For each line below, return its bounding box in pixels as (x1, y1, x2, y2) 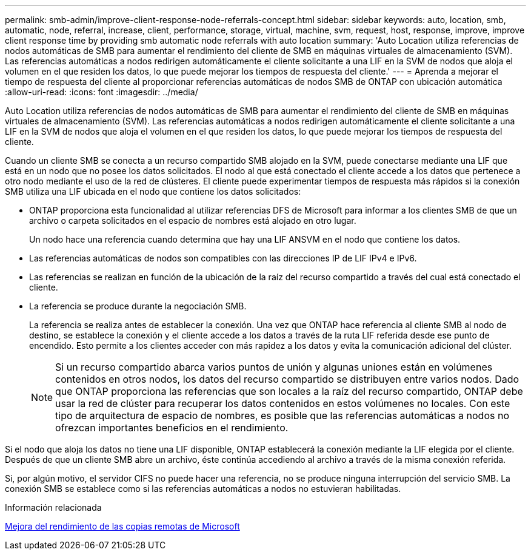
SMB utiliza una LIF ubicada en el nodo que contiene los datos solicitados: (5, 186, 301, 197)
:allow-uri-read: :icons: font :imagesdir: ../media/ (5, 87, 198, 97)
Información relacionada (5, 502, 102, 513)
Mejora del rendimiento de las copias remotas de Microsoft (5, 521, 240, 531)
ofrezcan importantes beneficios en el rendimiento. (55, 422, 289, 434)
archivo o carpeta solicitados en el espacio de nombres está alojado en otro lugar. (29, 215, 356, 226)
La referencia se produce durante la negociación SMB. (29, 301, 247, 311)
